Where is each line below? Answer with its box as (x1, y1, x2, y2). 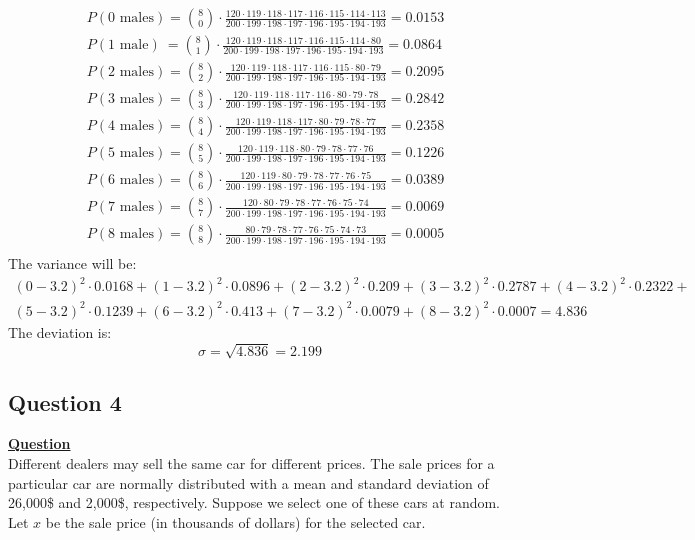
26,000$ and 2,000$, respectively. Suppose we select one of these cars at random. (8, 492, 501, 513)
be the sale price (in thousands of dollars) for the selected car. (45, 511, 426, 532)
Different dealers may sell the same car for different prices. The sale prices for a (8, 452, 495, 473)
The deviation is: (8, 321, 112, 342)
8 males (108, 227, 154, 242)
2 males (108, 65, 154, 80)
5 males (108, 146, 154, 161)
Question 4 (8, 386, 122, 417)
